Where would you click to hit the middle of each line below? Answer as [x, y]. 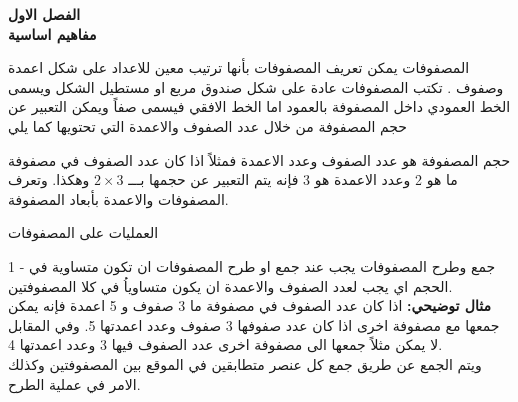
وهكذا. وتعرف [49, 179]
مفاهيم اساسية [52, 33]
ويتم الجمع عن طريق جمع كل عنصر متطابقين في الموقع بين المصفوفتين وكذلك [245, 363]
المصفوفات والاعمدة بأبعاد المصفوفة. [118, 198]
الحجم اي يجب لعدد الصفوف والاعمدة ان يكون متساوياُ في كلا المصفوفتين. [230, 285]
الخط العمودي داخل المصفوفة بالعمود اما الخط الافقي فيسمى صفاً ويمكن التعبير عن [259, 106]
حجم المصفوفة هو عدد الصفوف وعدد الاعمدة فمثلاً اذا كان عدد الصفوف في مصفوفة [259, 159]
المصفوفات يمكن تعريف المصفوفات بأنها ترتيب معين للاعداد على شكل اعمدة [239, 67]
